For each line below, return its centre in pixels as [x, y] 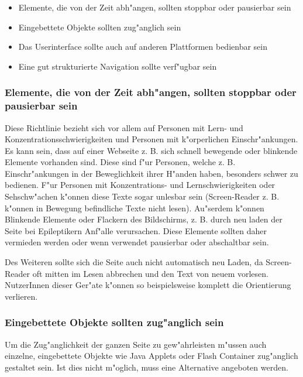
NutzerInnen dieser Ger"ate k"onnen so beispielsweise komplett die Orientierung [148, 285]
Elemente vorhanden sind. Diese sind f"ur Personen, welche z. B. [120, 162]
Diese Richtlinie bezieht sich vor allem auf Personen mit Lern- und [124, 127]
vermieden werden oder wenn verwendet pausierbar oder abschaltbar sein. [137, 242]
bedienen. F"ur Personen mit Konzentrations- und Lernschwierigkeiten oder [140, 185]
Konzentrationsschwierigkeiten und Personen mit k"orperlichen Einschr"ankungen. [151, 139]
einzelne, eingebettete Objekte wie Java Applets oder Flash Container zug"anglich [151, 356]
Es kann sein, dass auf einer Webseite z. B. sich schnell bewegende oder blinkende [151, 150]
